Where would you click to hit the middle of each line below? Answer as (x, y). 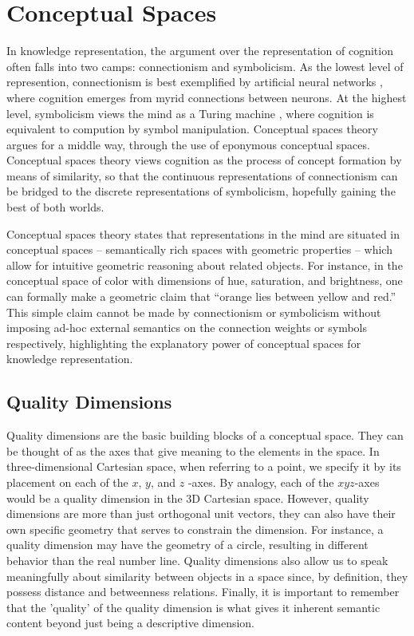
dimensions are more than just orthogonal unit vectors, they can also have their (201, 514)
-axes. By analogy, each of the (261, 482)
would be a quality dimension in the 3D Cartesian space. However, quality (188, 498)
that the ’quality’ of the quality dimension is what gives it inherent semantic (193, 607)
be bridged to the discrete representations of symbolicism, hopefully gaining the (201, 191)
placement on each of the (67, 482)
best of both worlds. (55, 207)
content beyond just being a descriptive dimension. (131, 623)
